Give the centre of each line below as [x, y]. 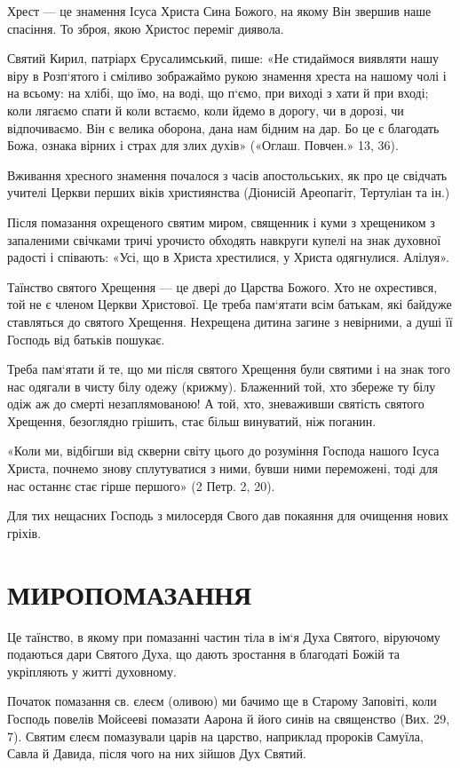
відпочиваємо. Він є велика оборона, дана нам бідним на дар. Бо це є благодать [223, 127]
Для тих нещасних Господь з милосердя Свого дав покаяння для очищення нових [228, 515]
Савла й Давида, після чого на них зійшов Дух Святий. [157, 753]
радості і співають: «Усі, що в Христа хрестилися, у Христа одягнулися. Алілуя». [228, 257]
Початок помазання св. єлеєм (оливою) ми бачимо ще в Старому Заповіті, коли [222, 701]
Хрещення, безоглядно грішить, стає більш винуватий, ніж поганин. [192, 420]
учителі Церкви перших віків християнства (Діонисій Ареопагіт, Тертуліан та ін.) [229, 192]
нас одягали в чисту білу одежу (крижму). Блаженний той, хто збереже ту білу [222, 386]
